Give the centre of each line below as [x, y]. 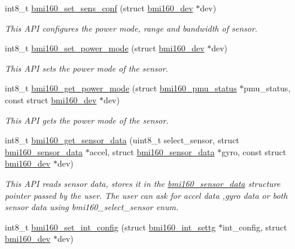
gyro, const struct [254, 151]
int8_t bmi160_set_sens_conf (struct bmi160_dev [99, 8]
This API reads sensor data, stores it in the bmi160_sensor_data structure [143, 183]
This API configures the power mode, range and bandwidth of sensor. [131, 28]
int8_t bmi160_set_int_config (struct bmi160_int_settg [110, 227]
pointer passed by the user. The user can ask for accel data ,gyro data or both [146, 195]
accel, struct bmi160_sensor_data [152, 151]
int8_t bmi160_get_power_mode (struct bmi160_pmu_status [121, 88]
